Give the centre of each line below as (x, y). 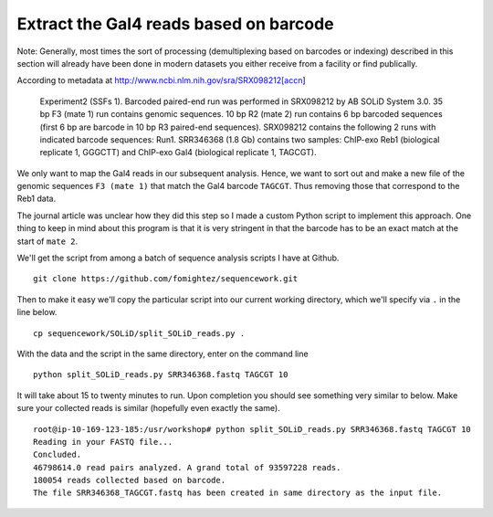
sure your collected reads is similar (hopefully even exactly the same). (148, 408)
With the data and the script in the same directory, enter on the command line (163, 353)
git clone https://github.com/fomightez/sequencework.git (166, 279)
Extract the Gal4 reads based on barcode (175, 24)
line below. (37, 312)
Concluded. (58, 455)
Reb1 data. (37, 199)
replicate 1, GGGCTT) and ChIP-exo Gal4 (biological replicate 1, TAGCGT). (178, 153)
